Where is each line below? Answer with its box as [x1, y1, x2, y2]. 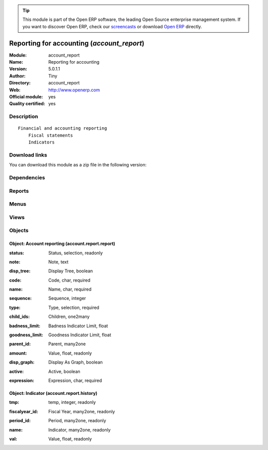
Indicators [28, 140, 55, 145]
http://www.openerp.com [48, 87, 100, 93]
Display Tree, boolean [48, 268, 93, 274]
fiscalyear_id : [9, 408, 38, 414]
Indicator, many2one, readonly [48, 427, 111, 433]
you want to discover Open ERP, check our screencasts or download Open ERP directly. [22, 23, 202, 29]
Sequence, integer [48, 296, 86, 301]
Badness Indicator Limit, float [48, 323, 108, 329]
